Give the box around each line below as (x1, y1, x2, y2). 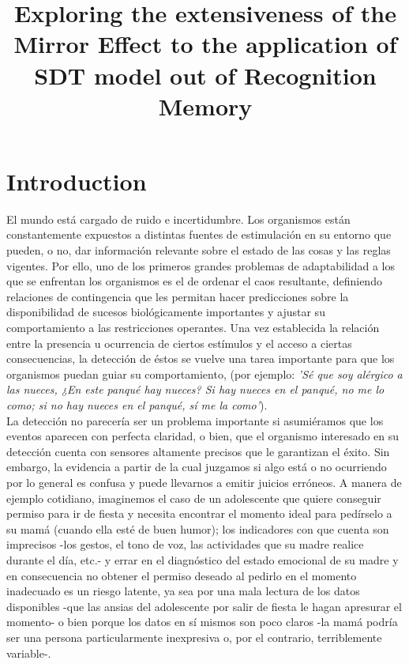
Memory (158, 89, 253, 122)
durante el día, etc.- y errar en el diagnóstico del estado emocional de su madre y (6, 551, 399, 568)
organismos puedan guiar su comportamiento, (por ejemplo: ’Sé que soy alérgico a (6, 365, 403, 382)
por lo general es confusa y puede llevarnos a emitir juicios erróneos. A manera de (6, 473, 402, 490)
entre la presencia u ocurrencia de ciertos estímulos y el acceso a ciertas (6, 334, 352, 351)
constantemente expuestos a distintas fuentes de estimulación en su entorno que (6, 226, 392, 243)
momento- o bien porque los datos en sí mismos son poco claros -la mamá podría (6, 613, 398, 630)
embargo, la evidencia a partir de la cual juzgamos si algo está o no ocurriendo (6, 458, 387, 475)
